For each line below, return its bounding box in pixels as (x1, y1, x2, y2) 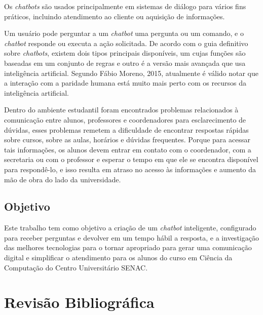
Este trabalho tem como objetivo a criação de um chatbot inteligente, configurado (4, 222, 256, 233)
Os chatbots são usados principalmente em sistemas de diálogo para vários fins (4, 1, 246, 11)
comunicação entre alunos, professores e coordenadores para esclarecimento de (4, 114, 246, 125)
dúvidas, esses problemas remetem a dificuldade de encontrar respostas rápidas (4, 124, 249, 135)
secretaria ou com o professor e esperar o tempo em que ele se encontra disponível (4, 154, 258, 165)
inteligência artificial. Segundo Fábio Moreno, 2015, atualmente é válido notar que (4, 67, 259, 78)
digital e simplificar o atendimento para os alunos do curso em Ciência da (4, 252, 233, 263)
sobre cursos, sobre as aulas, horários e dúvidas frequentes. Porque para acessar (4, 134, 250, 145)
